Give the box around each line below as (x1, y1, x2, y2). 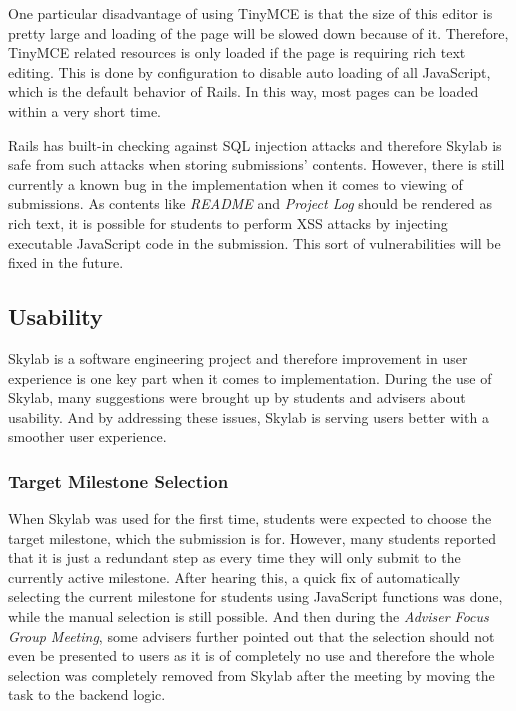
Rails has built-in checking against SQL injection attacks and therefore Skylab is (8, 134, 502, 155)
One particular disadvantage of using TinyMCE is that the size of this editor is (8, 3, 493, 23)
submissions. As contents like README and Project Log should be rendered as (8, 193, 492, 214)
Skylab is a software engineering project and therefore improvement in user (8, 347, 468, 368)
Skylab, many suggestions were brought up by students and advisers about (8, 387, 466, 408)
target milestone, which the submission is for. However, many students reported (8, 527, 496, 548)
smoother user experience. (8, 426, 167, 447)
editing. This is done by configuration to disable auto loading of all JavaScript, (8, 61, 491, 82)
